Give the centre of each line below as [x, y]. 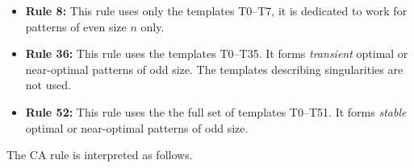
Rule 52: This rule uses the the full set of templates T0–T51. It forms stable [216, 111]
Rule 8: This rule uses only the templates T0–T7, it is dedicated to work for [216, 10]
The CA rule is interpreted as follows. [100, 155]
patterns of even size [76, 26]
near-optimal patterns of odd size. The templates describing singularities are [214, 69]
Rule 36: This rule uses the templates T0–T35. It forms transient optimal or [217, 53]
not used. [48, 85]
